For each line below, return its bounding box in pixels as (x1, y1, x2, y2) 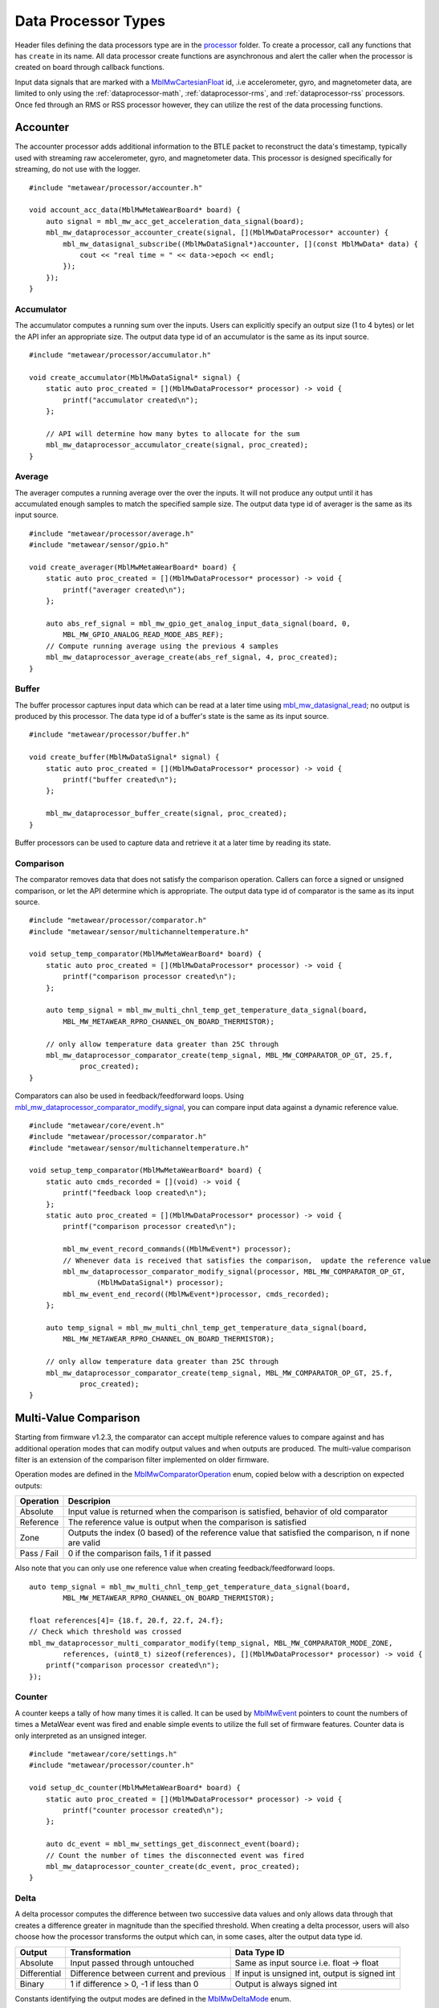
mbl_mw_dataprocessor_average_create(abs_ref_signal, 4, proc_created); (45, 653, 339, 662)
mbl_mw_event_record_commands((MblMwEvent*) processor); (63, 1245, 292, 1254)
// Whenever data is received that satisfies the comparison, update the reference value (63, 1255, 431, 1265)
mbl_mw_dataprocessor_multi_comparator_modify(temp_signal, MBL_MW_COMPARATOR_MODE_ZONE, (29, 1639, 393, 1647)
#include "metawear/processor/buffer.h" (29, 730, 190, 739)
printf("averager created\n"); (63, 585, 186, 594)
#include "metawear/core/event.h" (29, 1120, 165, 1130)
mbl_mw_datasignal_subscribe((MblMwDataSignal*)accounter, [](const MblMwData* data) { (63, 239, 419, 248)
